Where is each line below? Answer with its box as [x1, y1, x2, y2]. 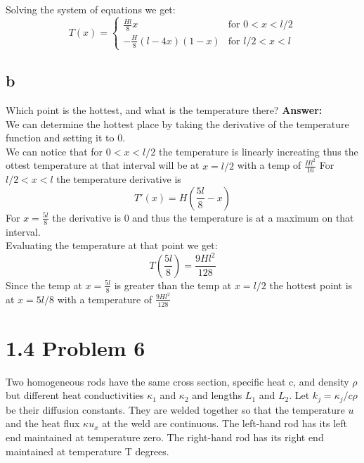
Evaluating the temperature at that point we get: [6, 238, 218, 253]
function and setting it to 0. [6, 130, 126, 145]
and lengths [192, 388, 242, 402]
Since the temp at [6, 277, 82, 292]
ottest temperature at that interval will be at [6, 158, 200, 172]
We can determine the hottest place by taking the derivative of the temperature [6, 116, 349, 131]
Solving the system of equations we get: [6, 2, 176, 16]
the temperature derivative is [56, 172, 181, 186]
